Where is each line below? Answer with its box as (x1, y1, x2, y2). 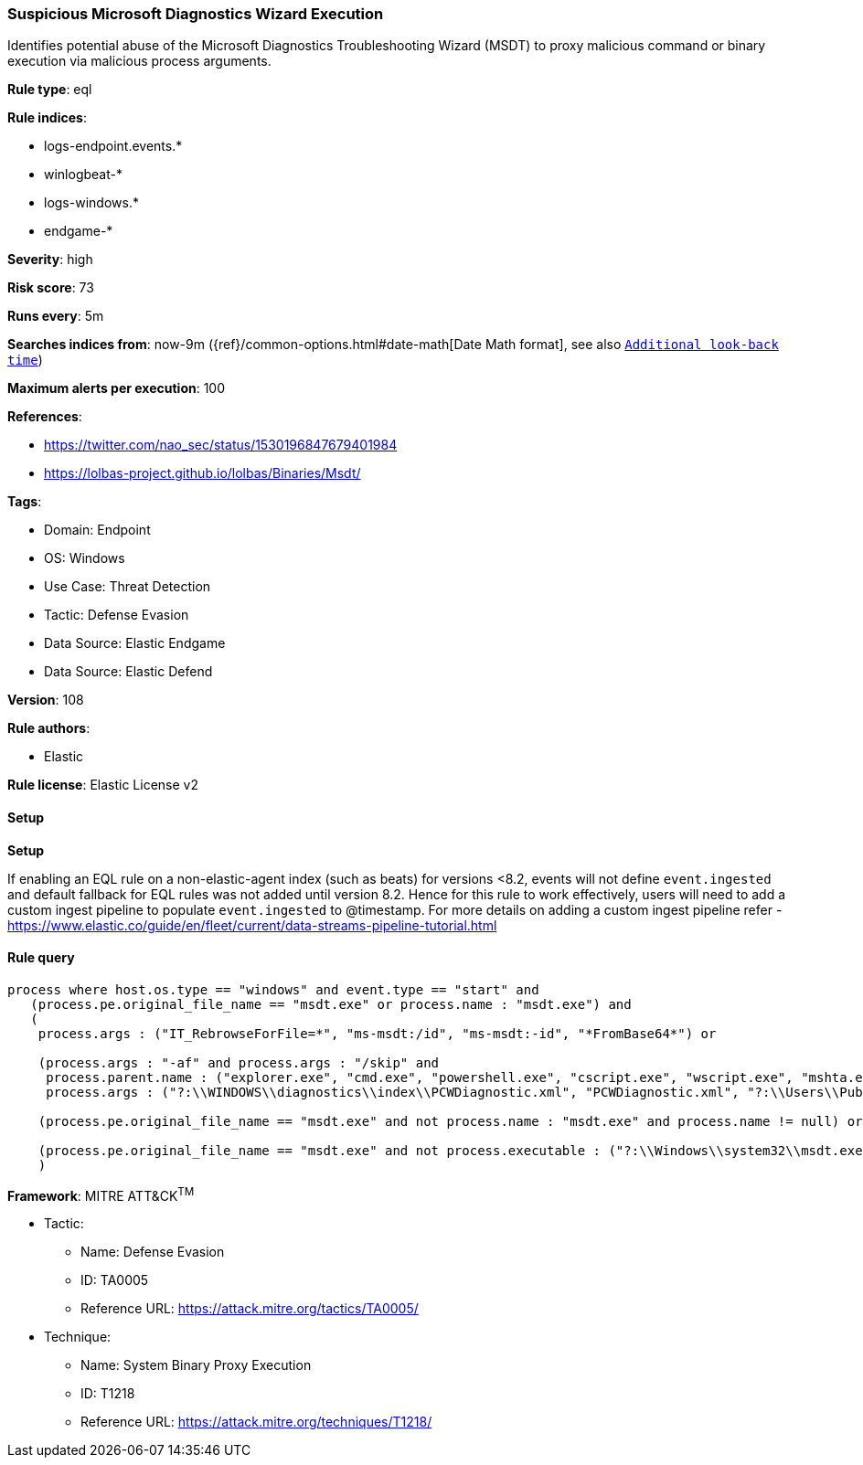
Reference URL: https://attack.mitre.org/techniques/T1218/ (80, 1414, 432, 1430)
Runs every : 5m (7, 308, 104, 324)
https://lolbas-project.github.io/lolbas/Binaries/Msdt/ (44, 465, 361, 482)
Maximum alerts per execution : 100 (7, 380, 226, 397)
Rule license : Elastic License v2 (7, 777, 198, 793)
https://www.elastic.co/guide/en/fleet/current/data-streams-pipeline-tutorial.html (7, 917, 497, 933)
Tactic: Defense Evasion (44, 607, 189, 623)
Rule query (7, 950, 75, 966)
